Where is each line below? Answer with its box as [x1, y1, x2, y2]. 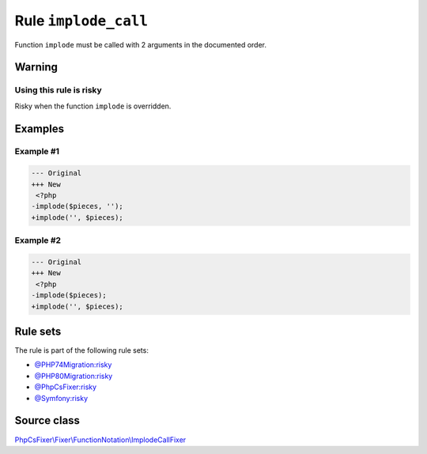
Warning [14, 60, 59, 74]
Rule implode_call [14, 12, 149, 29]
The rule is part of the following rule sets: [14, 346, 149, 355]
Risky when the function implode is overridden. [14, 101, 172, 111]
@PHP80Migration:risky [34, 371, 113, 380]
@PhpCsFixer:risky [34, 382, 97, 392]
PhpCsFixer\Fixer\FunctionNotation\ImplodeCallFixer [14, 435, 187, 445]
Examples [14, 122, 65, 135]
